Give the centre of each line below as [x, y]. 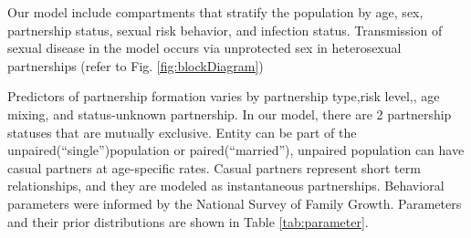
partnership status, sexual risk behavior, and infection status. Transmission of [225, 30]
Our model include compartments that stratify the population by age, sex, [215, 12]
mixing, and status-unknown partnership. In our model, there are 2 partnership [230, 114]
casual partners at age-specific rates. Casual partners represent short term [214, 167]
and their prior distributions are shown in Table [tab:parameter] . [188, 221]
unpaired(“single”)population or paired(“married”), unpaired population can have [236, 150]
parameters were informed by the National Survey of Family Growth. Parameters [235, 203]
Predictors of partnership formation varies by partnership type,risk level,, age [224, 96]
